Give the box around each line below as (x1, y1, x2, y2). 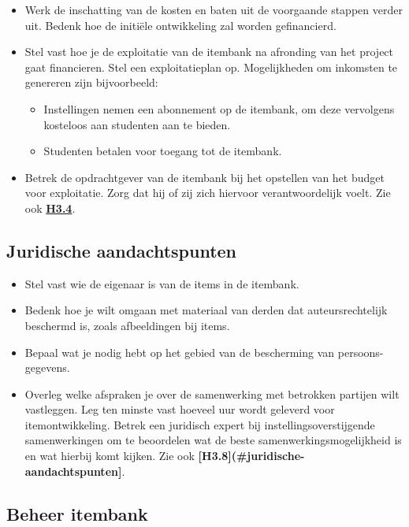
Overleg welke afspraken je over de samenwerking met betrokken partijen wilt (24, 385, 400, 402)
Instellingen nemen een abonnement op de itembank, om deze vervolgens (43, 100, 395, 117)
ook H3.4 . (24, 199, 76, 216)
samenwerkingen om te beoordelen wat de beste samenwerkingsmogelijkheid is (24, 432, 402, 448)
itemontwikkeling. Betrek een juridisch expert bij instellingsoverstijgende (24, 416, 375, 432)
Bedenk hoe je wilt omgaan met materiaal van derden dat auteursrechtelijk (24, 302, 388, 318)
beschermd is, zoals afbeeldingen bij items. (24, 317, 230, 333)
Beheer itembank (6, 501, 148, 525)
